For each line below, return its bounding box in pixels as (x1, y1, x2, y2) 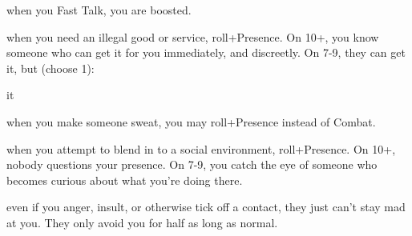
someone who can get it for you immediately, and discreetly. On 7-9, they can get (6, 44, 406, 61)
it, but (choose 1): (6, 59, 95, 76)
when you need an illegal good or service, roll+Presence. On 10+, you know (6, 28, 379, 45)
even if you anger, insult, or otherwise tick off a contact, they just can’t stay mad (6, 198, 406, 215)
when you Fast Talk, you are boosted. (6, 2, 192, 18)
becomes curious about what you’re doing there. (6, 171, 243, 188)
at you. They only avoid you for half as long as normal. (6, 214, 278, 230)
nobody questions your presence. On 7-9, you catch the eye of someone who (6, 156, 378, 173)
